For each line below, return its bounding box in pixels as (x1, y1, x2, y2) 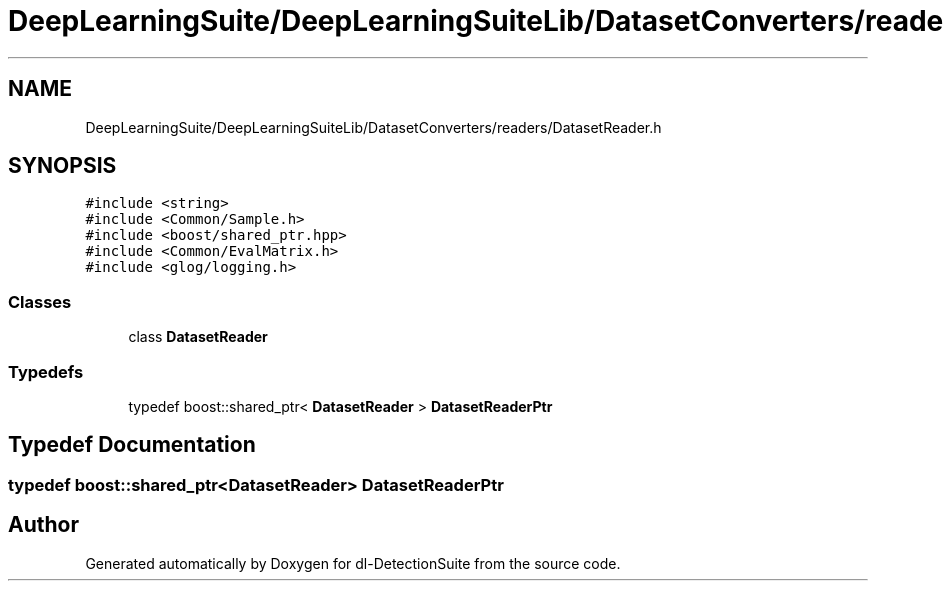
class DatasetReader (128, 328, 268, 346)
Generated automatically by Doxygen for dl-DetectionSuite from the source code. (85, 554, 621, 572)
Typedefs (8, 361, 84, 382)
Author (8, 512, 79, 538)
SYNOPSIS (8, 153, 117, 179)
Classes (8, 291, 72, 312)
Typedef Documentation (8, 432, 256, 458)
